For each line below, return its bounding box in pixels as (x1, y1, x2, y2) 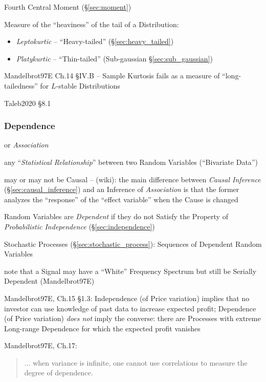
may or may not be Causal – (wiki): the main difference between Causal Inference (4, 174, 261, 184)
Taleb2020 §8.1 (4, 97, 51, 108)
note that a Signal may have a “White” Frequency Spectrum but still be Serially (4, 265, 257, 276)
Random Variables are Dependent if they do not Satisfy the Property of (4, 211, 228, 222)
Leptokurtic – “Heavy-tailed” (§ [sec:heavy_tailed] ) (16, 36, 174, 47)
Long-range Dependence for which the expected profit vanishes (4, 323, 201, 333)
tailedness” (4, 80, 38, 91)
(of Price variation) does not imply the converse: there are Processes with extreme (4, 313, 261, 324)
